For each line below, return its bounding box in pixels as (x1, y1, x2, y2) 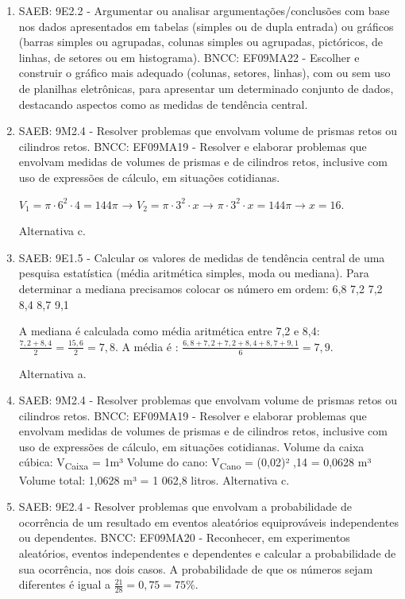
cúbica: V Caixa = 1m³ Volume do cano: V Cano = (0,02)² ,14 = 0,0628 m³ (18, 454, 372, 473)
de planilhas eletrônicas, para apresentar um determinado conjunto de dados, (18, 79, 394, 96)
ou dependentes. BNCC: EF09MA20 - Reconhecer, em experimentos (18, 529, 350, 546)
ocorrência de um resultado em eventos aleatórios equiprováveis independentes (18, 513, 399, 530)
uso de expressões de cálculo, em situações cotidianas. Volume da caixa (18, 438, 364, 454)
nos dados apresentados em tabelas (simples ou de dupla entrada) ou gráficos (18, 17, 394, 34)
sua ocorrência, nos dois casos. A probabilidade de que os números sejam (18, 560, 373, 577)
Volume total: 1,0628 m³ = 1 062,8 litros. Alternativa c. (18, 471, 290, 488)
